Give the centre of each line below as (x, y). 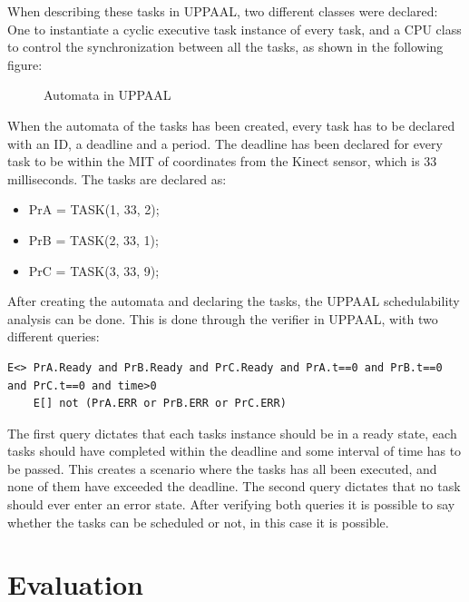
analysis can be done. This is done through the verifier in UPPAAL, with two (223, 318)
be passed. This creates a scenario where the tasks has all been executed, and (222, 468)
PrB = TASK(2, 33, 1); (93, 239)
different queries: (54, 336)
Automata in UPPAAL (107, 95)
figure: (25, 64)
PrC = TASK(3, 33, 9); (94, 270)
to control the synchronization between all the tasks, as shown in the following (225, 47)
